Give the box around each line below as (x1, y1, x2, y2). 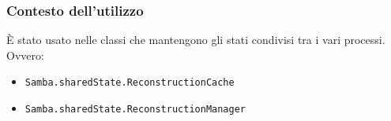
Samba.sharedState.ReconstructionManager (24, 104, 246, 115)
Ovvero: (6, 46, 44, 63)
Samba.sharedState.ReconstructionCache (24, 77, 235, 89)
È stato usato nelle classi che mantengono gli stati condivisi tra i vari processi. (6, 31, 385, 48)
